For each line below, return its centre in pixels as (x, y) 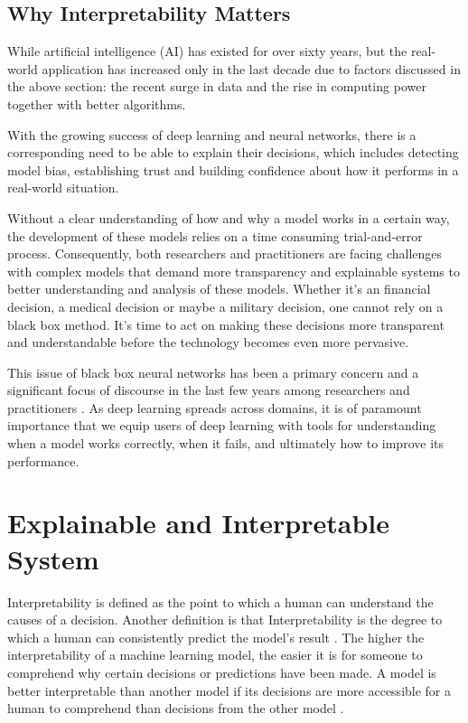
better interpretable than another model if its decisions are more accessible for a (229, 690)
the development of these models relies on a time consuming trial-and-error (215, 235)
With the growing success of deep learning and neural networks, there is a (212, 134)
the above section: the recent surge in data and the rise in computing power (217, 86)
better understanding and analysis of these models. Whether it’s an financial (219, 289)
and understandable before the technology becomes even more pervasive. (208, 342)
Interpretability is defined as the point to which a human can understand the (220, 601)
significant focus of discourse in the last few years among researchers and (209, 390)
